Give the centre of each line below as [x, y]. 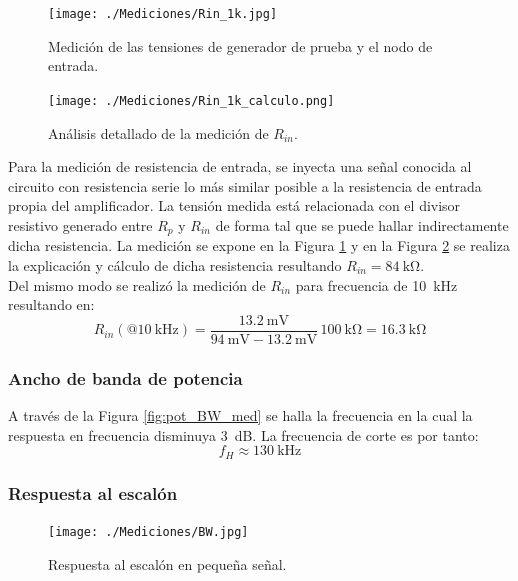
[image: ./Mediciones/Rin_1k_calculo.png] [191, 100]
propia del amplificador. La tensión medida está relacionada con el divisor [234, 205]
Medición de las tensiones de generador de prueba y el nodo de [240, 45]
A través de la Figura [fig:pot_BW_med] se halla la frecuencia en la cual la [240, 414]
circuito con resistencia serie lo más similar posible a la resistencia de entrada [245, 185]
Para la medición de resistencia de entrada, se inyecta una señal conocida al [240, 166]
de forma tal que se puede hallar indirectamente [362, 224]
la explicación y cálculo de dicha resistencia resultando [175, 264]
